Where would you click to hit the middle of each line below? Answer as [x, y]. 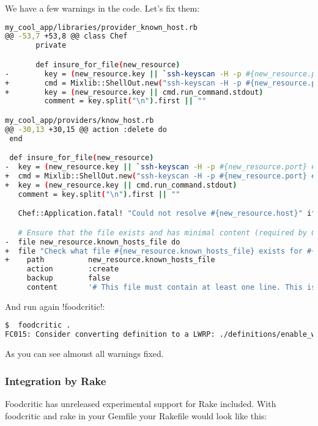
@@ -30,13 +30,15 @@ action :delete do [86, 129]
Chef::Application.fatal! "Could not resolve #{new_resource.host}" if [167, 214]
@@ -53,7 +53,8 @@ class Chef [66, 36]
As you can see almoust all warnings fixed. [84, 354]
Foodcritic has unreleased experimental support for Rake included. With [141, 404]
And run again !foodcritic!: [55, 306]
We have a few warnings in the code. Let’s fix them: [102, 8]
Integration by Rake [56, 380]
